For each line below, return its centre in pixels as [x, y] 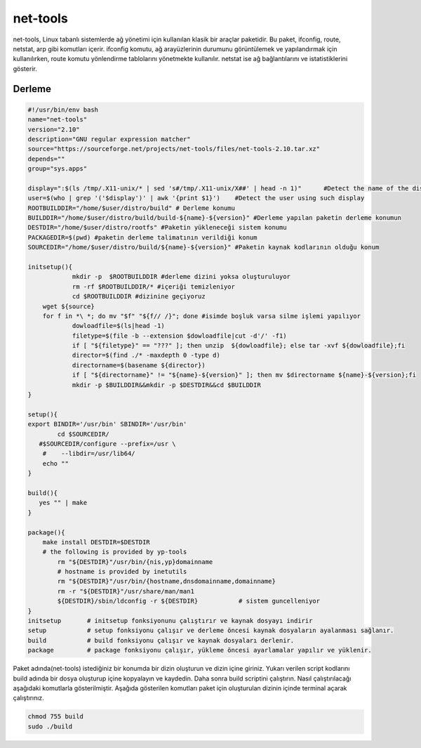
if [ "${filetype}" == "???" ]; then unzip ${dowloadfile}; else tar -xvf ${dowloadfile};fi [239, 346]
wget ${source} [68, 306]
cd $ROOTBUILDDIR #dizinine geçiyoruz [139, 296]
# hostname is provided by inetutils [122, 572]
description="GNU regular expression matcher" [109, 139]
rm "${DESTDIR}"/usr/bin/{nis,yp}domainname [135, 562]
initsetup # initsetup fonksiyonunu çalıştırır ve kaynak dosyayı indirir [170, 621]
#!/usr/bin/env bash [63, 110]
